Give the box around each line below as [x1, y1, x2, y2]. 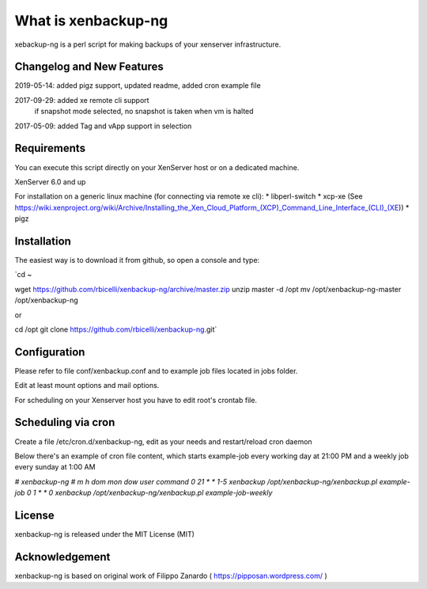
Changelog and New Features [14, 60, 164, 74]
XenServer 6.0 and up [14, 177, 86, 186]
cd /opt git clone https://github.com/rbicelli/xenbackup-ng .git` [14, 325, 217, 334]
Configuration [14, 345, 85, 359]
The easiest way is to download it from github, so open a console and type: [14, 256, 260, 264]
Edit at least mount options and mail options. [14, 381, 160, 390]
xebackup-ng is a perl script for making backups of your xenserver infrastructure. [14, 40, 282, 49]
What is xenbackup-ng [14, 12, 168, 29]
